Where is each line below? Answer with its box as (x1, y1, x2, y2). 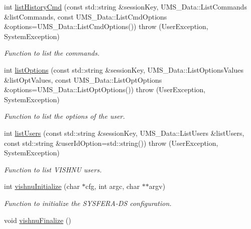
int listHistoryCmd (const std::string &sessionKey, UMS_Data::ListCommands (4, 2, 247, 12)
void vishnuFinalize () (4, 214, 71, 225)
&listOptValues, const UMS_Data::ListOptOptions (4, 74, 162, 85)
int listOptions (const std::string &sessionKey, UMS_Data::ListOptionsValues (4, 64, 243, 75)
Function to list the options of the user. (4, 111, 125, 121)
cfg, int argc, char (85, 181, 140, 191)
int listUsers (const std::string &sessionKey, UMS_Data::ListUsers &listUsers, (4, 127, 244, 138)
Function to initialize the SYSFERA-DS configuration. (4, 197, 172, 208)
